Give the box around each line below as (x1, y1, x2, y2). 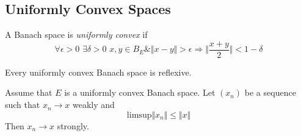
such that (5, 98, 40, 111)
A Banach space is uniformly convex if (5, 28, 148, 41)
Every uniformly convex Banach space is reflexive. (5, 65, 192, 78)
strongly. (57, 119, 89, 132)
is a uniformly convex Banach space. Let (64, 86, 216, 99)
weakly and (73, 98, 115, 111)
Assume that (5, 86, 53, 99)
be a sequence (244, 86, 296, 99)
